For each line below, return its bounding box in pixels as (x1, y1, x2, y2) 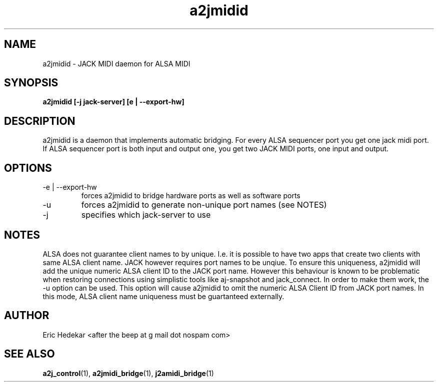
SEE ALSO (4, 348, 55, 361)
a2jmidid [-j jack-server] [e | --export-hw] (42, 97, 184, 106)
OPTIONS (4, 161, 52, 174)
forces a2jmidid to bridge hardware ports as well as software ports (81, 191, 300, 200)
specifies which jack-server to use (81, 210, 211, 220)
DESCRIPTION (4, 114, 75, 127)
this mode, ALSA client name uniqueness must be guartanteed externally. (42, 292, 284, 301)
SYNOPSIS (4, 76, 58, 89)
